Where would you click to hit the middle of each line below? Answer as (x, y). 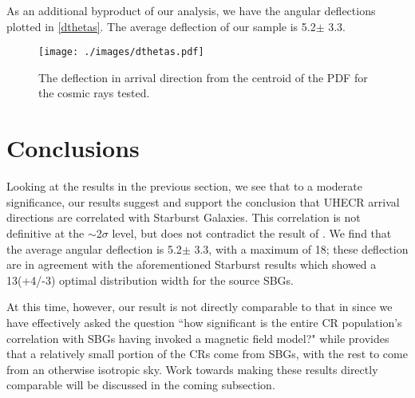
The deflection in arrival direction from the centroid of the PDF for (203, 77)
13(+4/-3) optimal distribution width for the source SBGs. (150, 280)
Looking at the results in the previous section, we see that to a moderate (184, 186)
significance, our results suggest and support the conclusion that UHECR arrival (203, 201)
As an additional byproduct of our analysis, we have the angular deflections (191, 10)
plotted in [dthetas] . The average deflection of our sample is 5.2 (161, 26)
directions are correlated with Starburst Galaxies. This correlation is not (184, 217)
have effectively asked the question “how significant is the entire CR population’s (204, 322)
